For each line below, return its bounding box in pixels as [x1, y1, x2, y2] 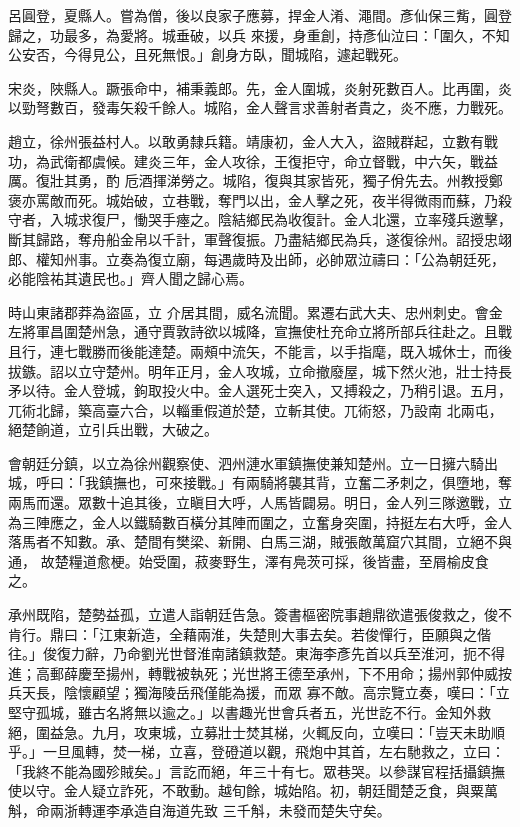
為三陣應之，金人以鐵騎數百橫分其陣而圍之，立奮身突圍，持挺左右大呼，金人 [8, 511, 512, 532]
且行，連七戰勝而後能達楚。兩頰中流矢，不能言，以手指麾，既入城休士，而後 [8, 340, 512, 361]
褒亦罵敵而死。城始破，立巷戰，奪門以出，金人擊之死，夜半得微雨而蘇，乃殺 [8, 189, 512, 210]
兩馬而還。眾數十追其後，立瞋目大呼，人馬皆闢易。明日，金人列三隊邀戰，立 [8, 492, 512, 513]
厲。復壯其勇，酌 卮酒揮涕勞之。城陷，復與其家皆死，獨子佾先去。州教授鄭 [8, 170, 503, 191]
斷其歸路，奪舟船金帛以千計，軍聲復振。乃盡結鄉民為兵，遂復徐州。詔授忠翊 [8, 228, 512, 249]
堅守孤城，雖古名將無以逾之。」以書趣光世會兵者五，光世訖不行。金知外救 [8, 702, 491, 722]
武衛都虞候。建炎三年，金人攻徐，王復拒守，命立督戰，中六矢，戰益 [49, 150, 498, 171]
